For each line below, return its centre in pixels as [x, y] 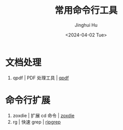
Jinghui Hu [86, 25]
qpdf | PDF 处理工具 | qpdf [41, 78]
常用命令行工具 [86, 10]
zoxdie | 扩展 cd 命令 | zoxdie [44, 115]
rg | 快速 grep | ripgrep [37, 122]
